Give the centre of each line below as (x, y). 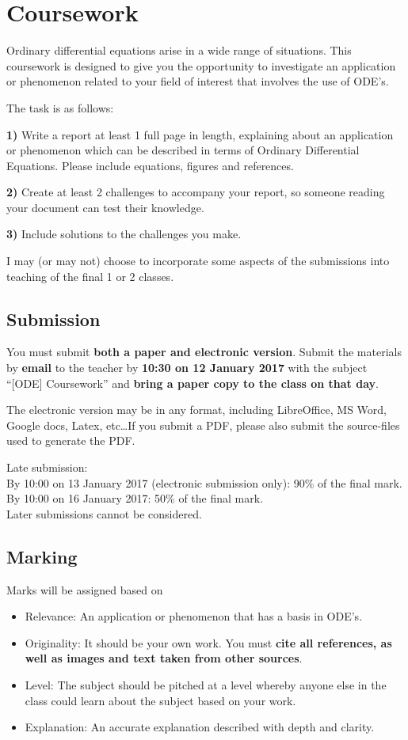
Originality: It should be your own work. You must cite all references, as (208, 642)
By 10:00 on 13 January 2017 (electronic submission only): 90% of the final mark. (204, 482)
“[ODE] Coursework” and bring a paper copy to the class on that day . (193, 383)
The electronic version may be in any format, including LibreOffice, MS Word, (196, 410)
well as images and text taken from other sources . (164, 658)
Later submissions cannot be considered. (104, 513)
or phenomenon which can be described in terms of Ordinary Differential (183, 150)
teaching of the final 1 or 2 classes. (90, 276)
